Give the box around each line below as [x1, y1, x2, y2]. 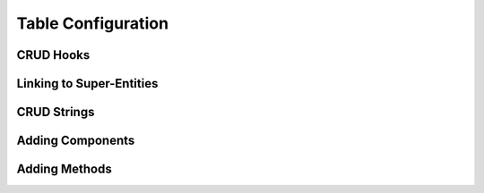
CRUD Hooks [16, 47, 91, 63]
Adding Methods [16, 162, 112, 177]
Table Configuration [16, 13, 169, 33]
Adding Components [16, 133, 135, 148]
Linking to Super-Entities [16, 76, 159, 91]
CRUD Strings [16, 105, 95, 120]
